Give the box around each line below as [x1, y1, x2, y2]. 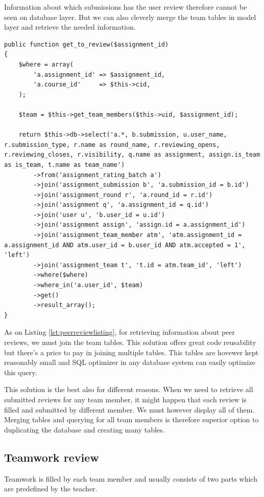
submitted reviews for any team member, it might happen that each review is [4, 394, 247, 404]
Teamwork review [4, 449, 99, 465]
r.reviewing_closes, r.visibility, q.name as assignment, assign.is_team [4, 151, 260, 159]
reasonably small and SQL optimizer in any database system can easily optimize [4, 357, 255, 368]
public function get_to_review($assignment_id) [4, 40, 169, 48]
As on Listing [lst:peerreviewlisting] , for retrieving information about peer [4, 327, 235, 337]
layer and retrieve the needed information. [4, 21, 136, 32]
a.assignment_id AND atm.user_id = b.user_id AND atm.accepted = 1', [4, 241, 246, 249]
